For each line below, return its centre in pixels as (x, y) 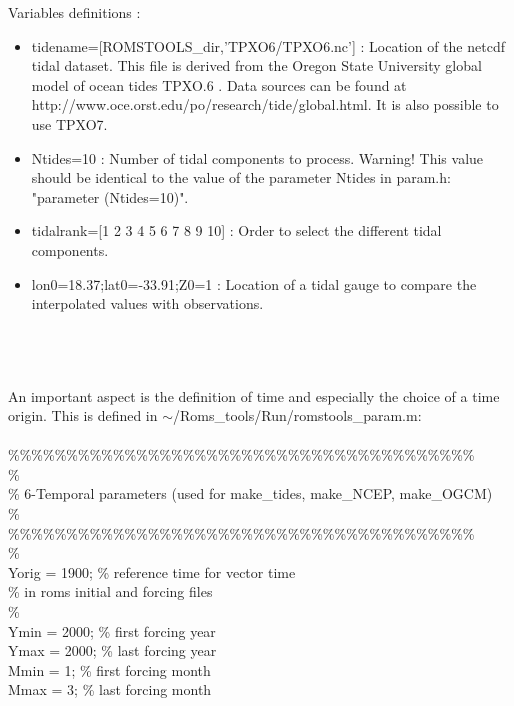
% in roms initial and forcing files (110, 591)
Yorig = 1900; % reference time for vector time (152, 571)
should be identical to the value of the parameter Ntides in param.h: (241, 177)
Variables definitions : (74, 12)
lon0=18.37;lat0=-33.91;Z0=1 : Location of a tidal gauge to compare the (254, 283)
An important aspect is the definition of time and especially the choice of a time (254, 395)
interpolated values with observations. (147, 303)
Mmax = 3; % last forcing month (110, 689)
